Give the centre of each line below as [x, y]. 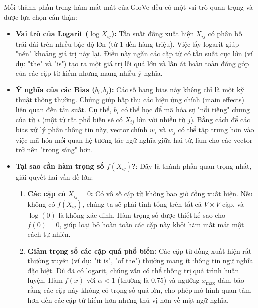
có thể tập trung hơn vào [216, 129]
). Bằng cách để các [220, 119]
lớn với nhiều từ [161, 119]
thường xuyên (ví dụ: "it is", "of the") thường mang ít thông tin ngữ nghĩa [140, 261]
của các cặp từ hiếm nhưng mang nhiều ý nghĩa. [89, 73]
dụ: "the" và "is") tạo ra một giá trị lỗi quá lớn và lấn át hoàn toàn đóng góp [132, 63]
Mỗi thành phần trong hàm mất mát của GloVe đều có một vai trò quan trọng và [129, 7]
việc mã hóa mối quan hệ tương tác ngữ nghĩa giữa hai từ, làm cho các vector [134, 139]
